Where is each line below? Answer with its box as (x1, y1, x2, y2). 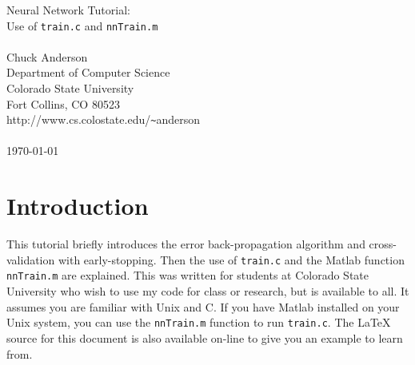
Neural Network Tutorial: (6, 2, 130, 18)
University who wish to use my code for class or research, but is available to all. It (6, 283, 409, 300)
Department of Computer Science (6, 64, 170, 81)
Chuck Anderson (6, 48, 88, 65)
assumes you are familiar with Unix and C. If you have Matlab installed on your (6, 298, 400, 315)
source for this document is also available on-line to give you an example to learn (6, 329, 403, 346)
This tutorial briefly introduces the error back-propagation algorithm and (6, 236, 365, 252)
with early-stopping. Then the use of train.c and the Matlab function (58, 251, 405, 268)
